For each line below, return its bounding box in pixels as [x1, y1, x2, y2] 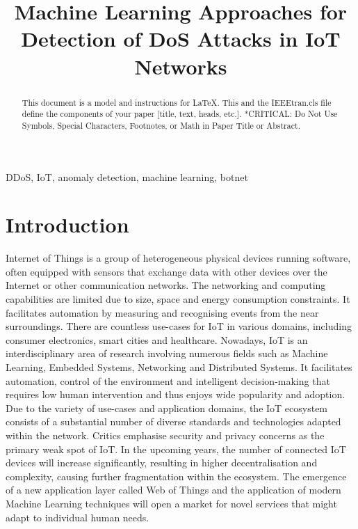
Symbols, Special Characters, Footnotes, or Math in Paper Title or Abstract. [22, 119, 300, 131]
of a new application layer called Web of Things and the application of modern [6, 482, 341, 497]
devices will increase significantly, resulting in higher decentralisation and [6, 455, 318, 470]
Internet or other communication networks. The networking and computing [6, 278, 326, 292]
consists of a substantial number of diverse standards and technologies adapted [6, 414, 341, 429]
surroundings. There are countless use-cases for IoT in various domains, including [6, 319, 352, 333]
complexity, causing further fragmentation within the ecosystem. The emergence [6, 468, 347, 483]
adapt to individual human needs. [6, 510, 149, 524]
